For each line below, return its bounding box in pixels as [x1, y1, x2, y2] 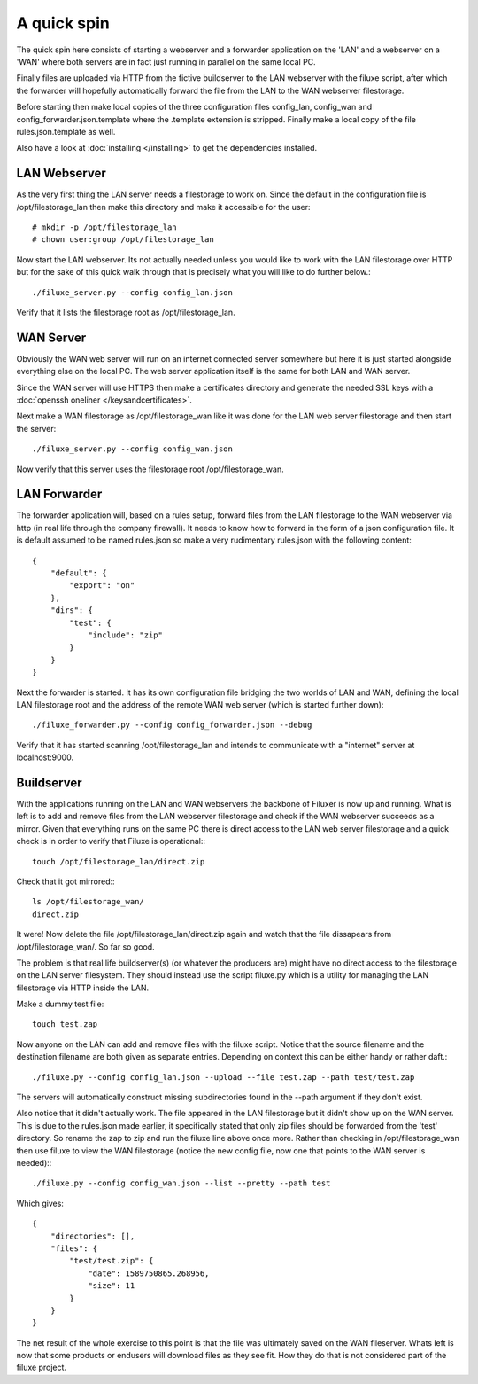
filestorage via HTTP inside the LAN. [16, 982, 150, 993]
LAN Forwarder [16, 487, 103, 502]
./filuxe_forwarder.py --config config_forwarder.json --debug [32, 720, 312, 731]
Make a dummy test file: [16, 998, 104, 1010]
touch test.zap [32, 1020, 98, 1029]
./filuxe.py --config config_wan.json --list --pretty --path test [32, 1178, 331, 1188]
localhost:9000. [16, 752, 74, 762]
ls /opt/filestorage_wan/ [32, 896, 145, 907]
